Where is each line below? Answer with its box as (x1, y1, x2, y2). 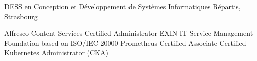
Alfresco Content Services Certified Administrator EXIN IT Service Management (4, 28, 253, 38)
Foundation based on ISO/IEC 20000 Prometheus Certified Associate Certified (4, 37, 246, 48)
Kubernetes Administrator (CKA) (4, 47, 108, 58)
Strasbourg (4, 11, 38, 21)
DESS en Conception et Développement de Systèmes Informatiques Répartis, (4, 1, 241, 11)
